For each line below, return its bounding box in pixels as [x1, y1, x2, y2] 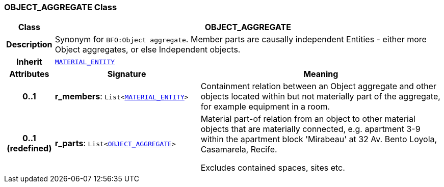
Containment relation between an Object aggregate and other [200, 81, 436, 92]
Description [6, 39, 53, 50]
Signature [107, 69, 146, 79]
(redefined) [7, 143, 52, 154]
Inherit [16, 57, 42, 67]
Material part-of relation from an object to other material [200, 114, 415, 124]
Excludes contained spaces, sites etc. [200, 163, 345, 173]
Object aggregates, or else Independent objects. [55, 44, 241, 55]
